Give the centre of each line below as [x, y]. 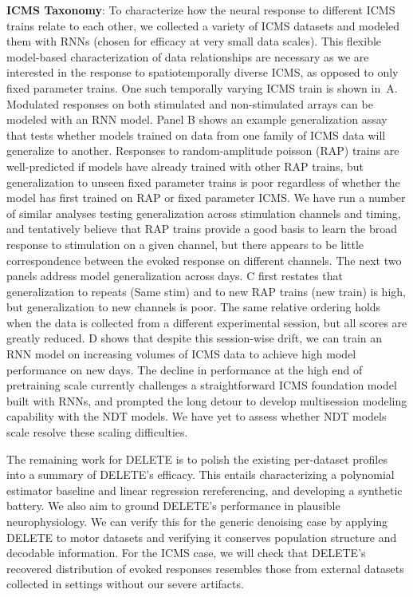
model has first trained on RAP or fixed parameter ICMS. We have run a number [206, 198]
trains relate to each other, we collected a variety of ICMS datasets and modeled [203, 25]
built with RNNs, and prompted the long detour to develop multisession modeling [207, 400]
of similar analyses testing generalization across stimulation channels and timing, [204, 213]
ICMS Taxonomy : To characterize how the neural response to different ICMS [201, 10]
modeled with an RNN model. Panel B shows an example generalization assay [197, 119]
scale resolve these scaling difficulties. [97, 432]
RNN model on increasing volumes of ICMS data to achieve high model [181, 354]
